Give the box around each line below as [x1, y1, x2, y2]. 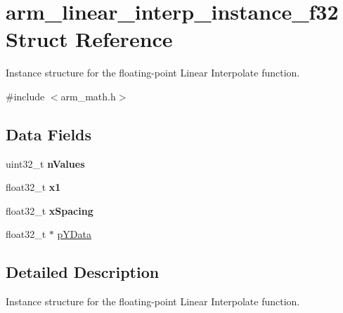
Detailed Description [6, 261, 160, 283]
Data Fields [6, 123, 92, 145]
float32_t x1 [6, 180, 61, 194]
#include [6, 88, 45, 103]
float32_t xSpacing [6, 203, 93, 218]
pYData [57, 227, 91, 241]
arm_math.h [60, 88, 116, 103]
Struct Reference [6, 25, 173, 53]
